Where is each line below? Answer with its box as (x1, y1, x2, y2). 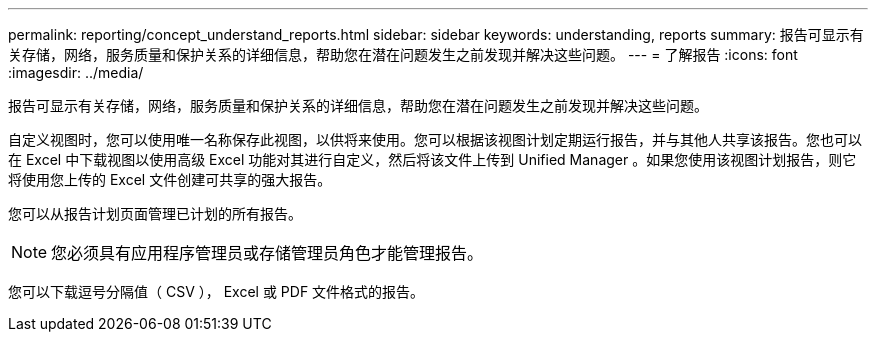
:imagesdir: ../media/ (8, 64, 144, 81)
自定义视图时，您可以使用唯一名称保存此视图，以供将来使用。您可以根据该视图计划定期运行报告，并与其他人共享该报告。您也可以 (8, 131, 862, 148)
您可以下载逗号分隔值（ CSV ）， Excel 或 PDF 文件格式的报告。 (8, 283, 425, 300)
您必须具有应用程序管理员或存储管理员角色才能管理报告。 (51, 243, 484, 263)
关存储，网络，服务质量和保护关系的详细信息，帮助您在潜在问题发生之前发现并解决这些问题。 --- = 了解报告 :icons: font (8, 46, 798, 63)
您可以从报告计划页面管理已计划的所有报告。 (8, 205, 302, 222)
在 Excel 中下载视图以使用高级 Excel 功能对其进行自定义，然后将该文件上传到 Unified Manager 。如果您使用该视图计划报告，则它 (8, 151, 857, 168)
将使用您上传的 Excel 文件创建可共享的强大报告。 (8, 171, 332, 188)
